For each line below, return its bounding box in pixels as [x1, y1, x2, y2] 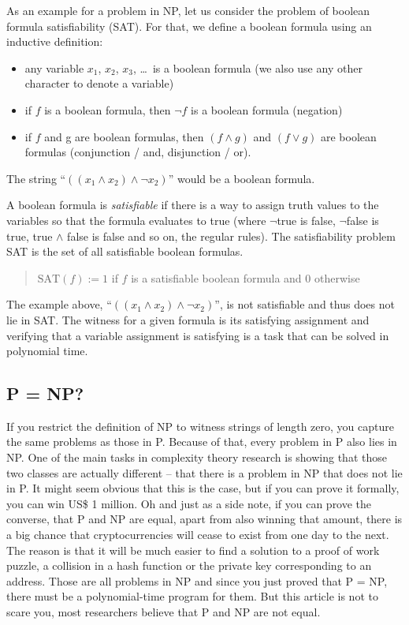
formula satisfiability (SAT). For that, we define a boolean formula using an [6, 17, 372, 34]
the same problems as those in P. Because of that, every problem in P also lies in [6, 433, 397, 450]
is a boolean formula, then [44, 101, 171, 118]
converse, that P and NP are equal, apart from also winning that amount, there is [6, 511, 403, 527]
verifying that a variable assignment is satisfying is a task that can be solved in [6, 327, 389, 343]
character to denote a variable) [24, 75, 174, 92]
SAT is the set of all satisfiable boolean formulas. [6, 243, 244, 260]
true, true [6, 227, 53, 244]
